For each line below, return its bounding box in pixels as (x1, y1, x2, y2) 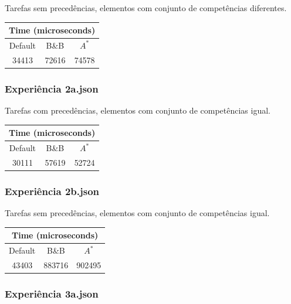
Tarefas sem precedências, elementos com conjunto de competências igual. (5, 207, 270, 219)
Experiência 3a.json (5, 286, 99, 300)
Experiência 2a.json (5, 81, 99, 95)
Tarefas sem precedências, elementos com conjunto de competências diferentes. (5, 2, 287, 13)
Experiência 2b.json (5, 183, 100, 198)
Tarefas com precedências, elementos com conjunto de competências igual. (5, 104, 270, 117)
